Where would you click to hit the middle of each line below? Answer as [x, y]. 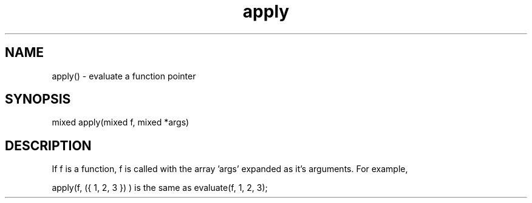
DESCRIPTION [48, 145]
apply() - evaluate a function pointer [124, 76]
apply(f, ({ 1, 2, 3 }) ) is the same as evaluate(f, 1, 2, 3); [160, 188]
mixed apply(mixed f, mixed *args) [121, 122]
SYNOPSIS [38, 99]
